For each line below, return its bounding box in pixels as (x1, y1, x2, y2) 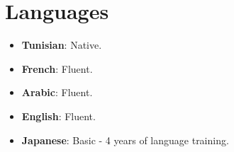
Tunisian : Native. (21, 37, 102, 52)
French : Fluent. (21, 61, 93, 76)
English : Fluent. (21, 108, 96, 123)
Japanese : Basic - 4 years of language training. (21, 132, 229, 147)
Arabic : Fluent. (21, 85, 93, 100)
